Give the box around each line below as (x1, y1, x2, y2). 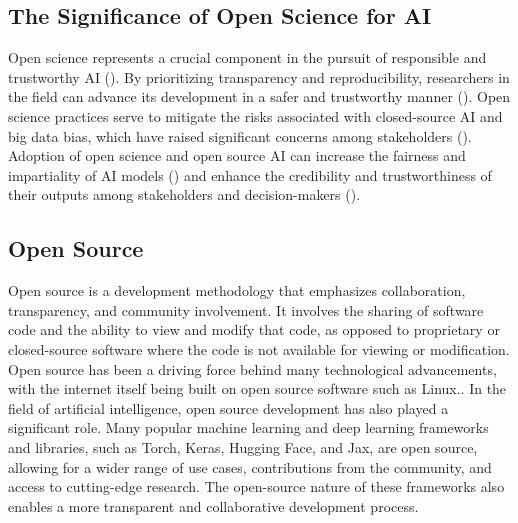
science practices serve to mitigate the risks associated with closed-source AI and (8, 105, 503, 126)
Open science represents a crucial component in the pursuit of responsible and (8, 47, 487, 68)
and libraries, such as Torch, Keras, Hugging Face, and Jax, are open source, (8, 436, 478, 457)
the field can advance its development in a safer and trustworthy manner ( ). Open (8, 86, 511, 107)
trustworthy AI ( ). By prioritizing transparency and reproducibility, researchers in (8, 66, 510, 87)
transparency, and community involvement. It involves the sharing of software (8, 299, 484, 320)
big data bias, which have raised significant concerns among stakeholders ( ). (8, 125, 472, 146)
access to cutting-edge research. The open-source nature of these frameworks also (8, 476, 505, 497)
